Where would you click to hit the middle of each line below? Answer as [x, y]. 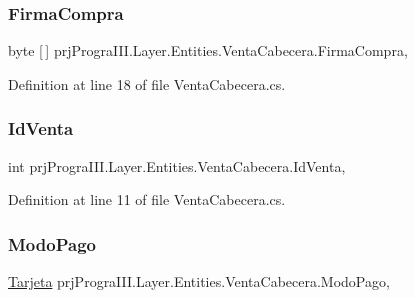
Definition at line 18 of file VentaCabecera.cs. [147, 83]
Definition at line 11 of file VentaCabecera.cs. [147, 199]
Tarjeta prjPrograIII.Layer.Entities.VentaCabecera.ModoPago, [199, 281]
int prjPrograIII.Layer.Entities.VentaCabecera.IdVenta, [177, 165]
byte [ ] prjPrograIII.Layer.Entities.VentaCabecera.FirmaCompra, [208, 50]
